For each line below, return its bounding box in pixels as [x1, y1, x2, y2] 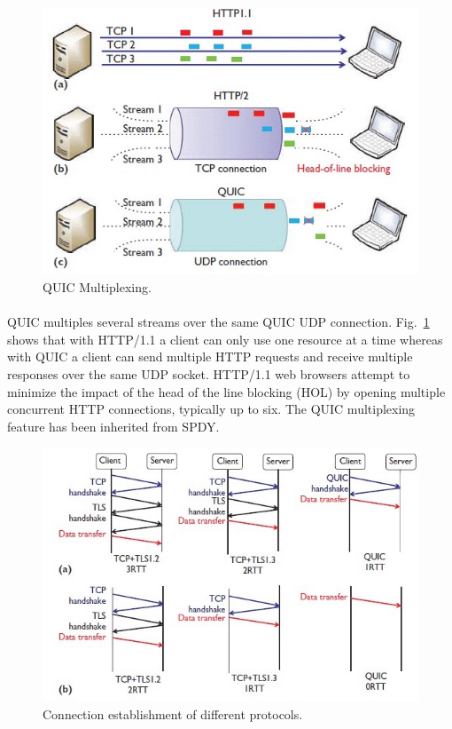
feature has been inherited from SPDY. [7, 416, 220, 435]
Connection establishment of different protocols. [43, 704, 303, 723]
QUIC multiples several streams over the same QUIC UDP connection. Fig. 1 [7, 313, 430, 331]
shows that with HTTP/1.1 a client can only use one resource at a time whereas [7, 329, 443, 348]
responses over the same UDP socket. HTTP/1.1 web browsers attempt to [7, 364, 410, 383]
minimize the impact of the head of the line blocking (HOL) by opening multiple [7, 382, 446, 400]
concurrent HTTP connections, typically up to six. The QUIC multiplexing [7, 400, 416, 418]
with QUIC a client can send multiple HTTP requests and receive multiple [7, 347, 413, 366]
